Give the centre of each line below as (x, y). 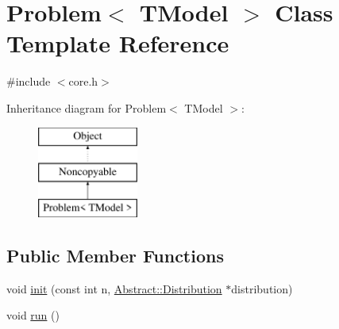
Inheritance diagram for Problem (87, 107)
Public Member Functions (115, 255)
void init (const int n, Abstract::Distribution (114, 288)
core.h (83, 81)
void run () (33, 315)
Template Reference (118, 43)
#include (29, 81)
